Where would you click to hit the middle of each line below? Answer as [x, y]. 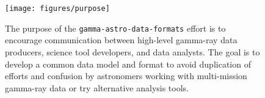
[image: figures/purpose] [57, 9]
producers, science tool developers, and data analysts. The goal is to [132, 51]
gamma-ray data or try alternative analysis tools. [97, 87]
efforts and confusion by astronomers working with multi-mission [126, 76]
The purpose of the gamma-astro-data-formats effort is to [115, 28]
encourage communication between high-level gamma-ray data [121, 40]
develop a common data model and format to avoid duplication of [128, 64]
